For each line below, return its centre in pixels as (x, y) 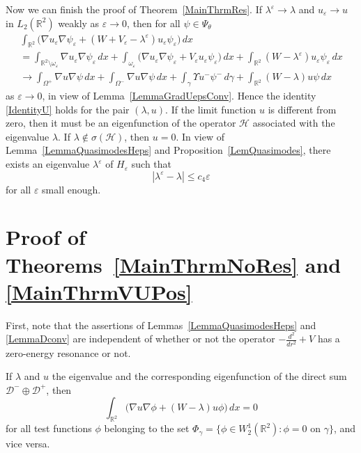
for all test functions (49, 428)
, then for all (154, 23)
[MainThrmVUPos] (99, 291)
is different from (302, 109)
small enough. (71, 189)
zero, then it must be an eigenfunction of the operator (121, 123)
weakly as (79, 23)
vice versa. (28, 444)
